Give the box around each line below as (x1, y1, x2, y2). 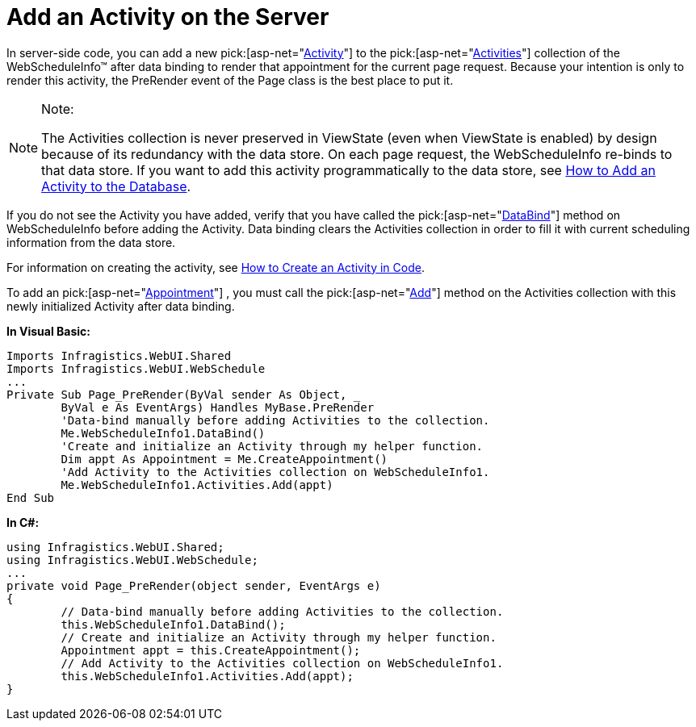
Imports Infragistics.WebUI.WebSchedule (6, 361, 266, 375)
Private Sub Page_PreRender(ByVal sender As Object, (6, 387, 347, 401)
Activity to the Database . (41, 178, 191, 194)
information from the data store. (6, 235, 176, 249)
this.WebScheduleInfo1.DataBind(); (61, 617, 286, 631)
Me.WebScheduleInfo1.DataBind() (61, 426, 266, 440)
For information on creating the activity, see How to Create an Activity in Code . (6, 260, 425, 274)
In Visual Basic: (6, 324, 90, 338)
